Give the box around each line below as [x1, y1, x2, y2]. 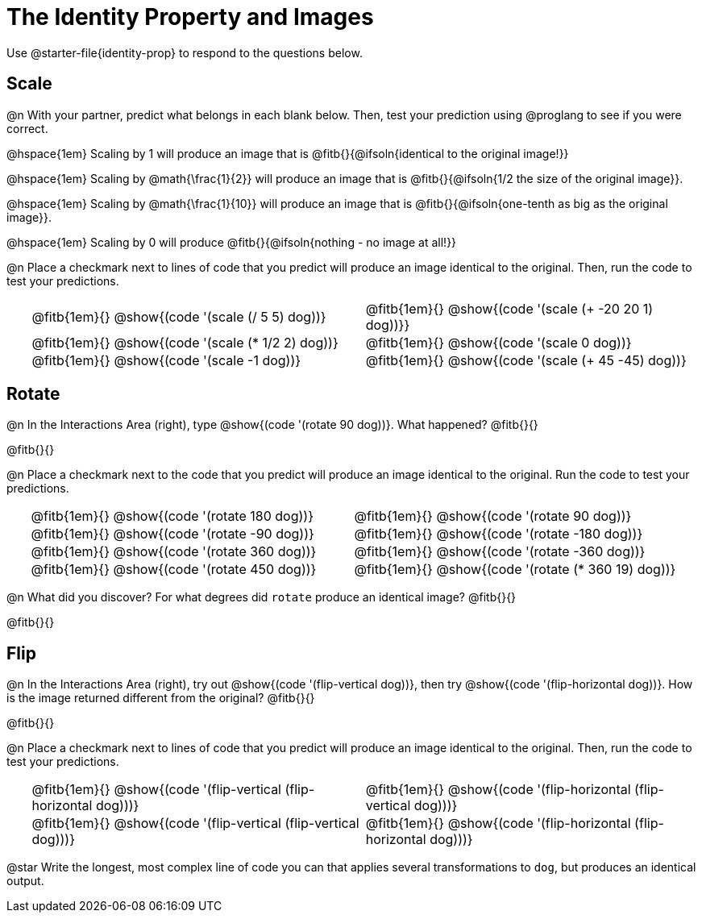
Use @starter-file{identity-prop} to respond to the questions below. [6, 45, 363, 60]
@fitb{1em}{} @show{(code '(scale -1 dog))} [31, 351, 301, 368]
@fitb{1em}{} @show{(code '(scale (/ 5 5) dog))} [31, 308, 326, 325]
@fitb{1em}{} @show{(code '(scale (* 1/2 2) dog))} [31, 334, 339, 351]
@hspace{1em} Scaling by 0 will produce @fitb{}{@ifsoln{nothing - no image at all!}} [6, 235, 457, 249]
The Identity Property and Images [6, 3, 374, 31]
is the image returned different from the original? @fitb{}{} [6, 691, 315, 705]
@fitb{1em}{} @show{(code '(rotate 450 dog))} [31, 561, 317, 578]
